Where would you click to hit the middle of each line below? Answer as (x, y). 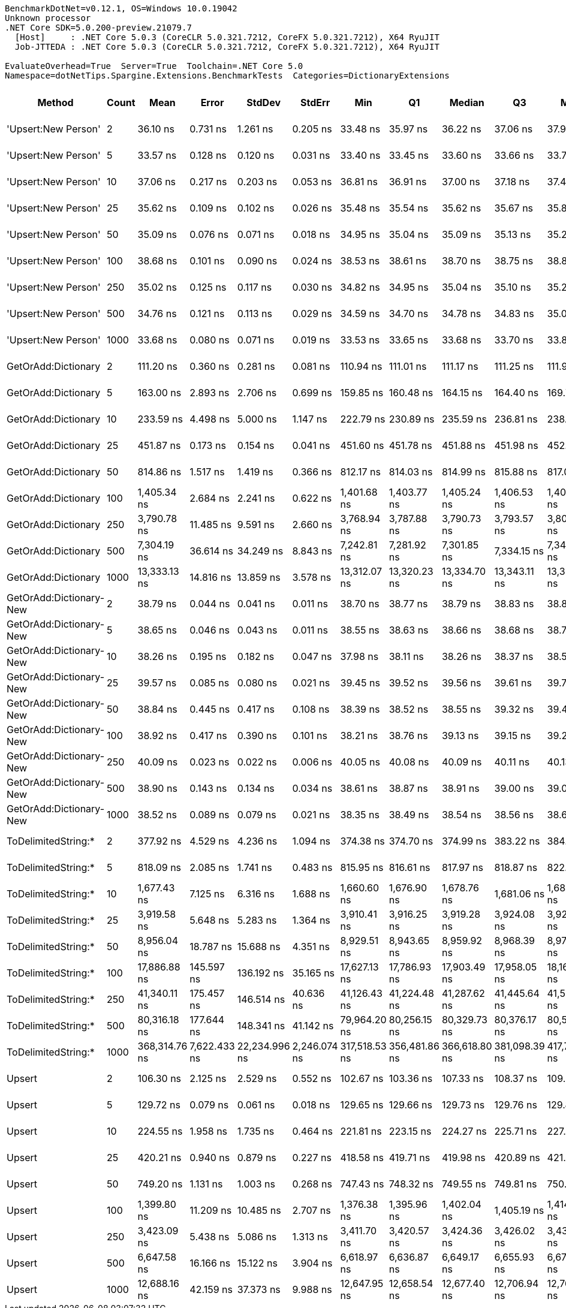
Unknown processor (48, 18)
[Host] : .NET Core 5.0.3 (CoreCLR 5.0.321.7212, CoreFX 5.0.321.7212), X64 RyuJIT (227, 37)
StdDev (264, 103)
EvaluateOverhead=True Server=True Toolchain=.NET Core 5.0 (154, 66)
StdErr (315, 103)
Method (55, 103)
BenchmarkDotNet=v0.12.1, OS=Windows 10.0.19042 (121, 8)
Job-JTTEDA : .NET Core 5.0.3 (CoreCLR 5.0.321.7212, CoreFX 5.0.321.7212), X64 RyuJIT (227, 47)
